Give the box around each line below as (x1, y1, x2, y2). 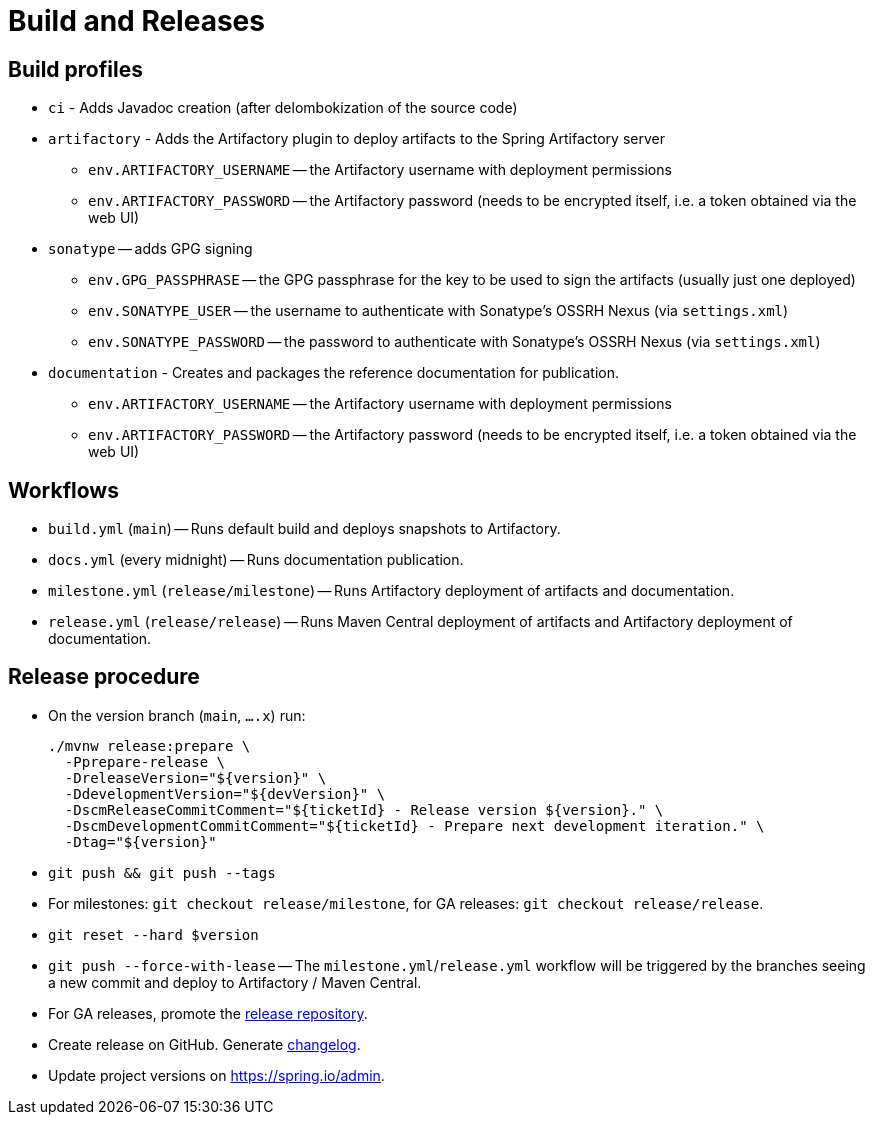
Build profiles (8, 56, 143, 82)
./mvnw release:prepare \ (48, 737, 251, 754)
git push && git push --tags (48, 864, 276, 881)
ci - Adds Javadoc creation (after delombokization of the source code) (48, 99, 518, 117)
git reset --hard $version (48, 926, 259, 943)
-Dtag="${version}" (64, 833, 217, 850)
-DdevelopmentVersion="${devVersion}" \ (64, 785, 386, 802)
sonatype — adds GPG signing (48, 240, 253, 258)
